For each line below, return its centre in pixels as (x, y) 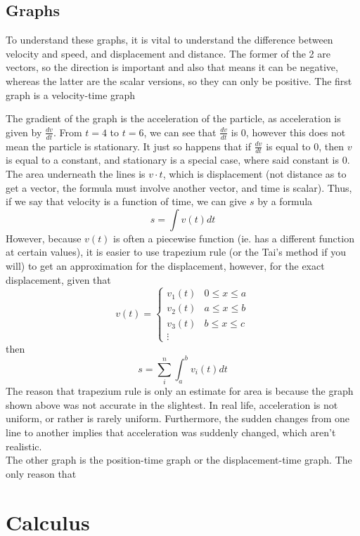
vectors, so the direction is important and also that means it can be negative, (172, 67)
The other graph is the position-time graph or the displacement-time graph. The (179, 460)
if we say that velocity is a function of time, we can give (126, 201)
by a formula (285, 201)
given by (24, 132)
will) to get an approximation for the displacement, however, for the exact (165, 265)
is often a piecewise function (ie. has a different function (234, 238)
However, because (44, 238)
